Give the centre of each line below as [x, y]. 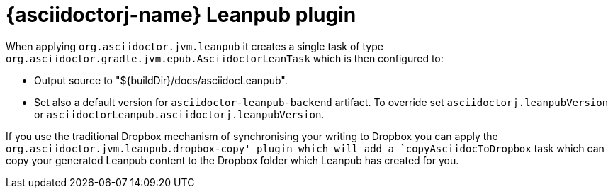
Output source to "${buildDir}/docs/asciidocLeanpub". [161, 80]
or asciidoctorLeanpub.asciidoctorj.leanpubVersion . [179, 114]
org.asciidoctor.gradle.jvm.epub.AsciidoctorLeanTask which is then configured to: [225, 58]
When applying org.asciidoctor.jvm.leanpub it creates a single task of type [195, 46]
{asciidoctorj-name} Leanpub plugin [181, 15]
